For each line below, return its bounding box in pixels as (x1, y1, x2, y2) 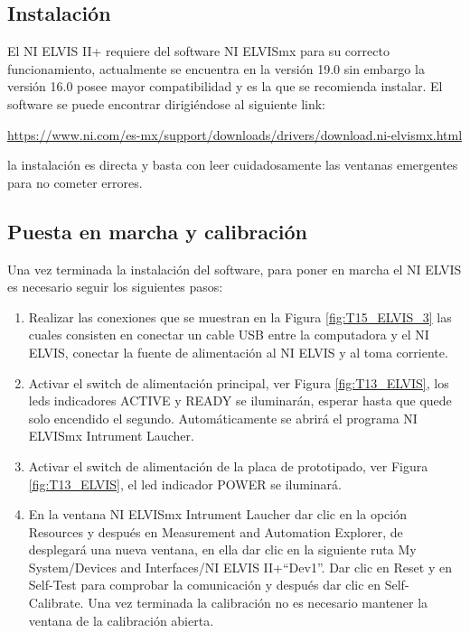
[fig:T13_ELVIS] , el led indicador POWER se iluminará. (28, 474, 342, 493)
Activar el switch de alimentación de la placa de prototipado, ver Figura (28, 456, 428, 475)
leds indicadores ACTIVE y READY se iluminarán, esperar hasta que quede (28, 391, 452, 410)
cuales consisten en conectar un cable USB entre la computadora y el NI (28, 325, 429, 344)
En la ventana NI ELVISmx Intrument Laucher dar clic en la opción (28, 505, 407, 524)
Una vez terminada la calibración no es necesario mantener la (88, 593, 428, 612)
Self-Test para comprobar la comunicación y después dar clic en (28, 575, 381, 594)
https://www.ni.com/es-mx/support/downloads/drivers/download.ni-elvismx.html (7, 125, 463, 144)
